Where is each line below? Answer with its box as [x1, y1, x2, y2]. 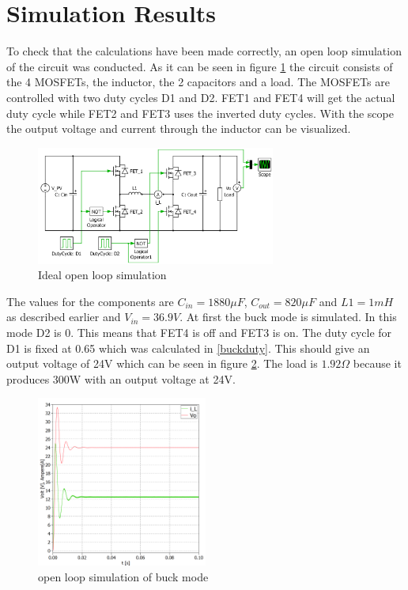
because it [353, 355, 402, 372]
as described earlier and [6, 308, 121, 325]
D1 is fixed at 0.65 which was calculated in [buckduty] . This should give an [6, 339, 370, 356]
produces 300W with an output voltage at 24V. [6, 370, 236, 387]
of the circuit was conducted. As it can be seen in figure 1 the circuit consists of [6, 58, 393, 74]
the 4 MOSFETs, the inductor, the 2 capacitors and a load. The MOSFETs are [6, 74, 390, 90]
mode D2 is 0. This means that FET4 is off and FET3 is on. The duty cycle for [6, 324, 392, 340]
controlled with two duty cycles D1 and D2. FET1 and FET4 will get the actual [6, 89, 395, 105]
